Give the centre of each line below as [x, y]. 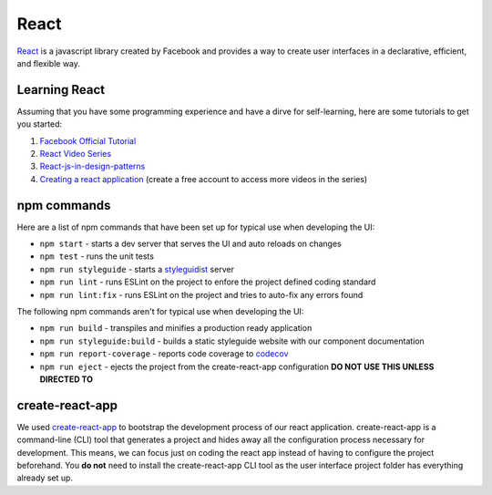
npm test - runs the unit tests [97, 256]
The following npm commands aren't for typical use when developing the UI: [160, 312]
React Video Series [76, 154]
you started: [40, 124]
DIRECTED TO [67, 379]
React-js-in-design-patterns [92, 166]
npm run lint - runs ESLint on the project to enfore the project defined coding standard [208, 282]
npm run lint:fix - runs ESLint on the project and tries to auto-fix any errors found [201, 294]
